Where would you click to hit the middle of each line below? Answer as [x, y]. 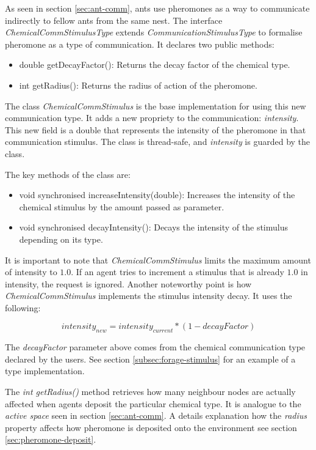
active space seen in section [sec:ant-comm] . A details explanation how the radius [156, 415]
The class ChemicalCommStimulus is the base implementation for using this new [156, 105]
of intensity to [31, 272]
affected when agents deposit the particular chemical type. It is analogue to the [153, 403]
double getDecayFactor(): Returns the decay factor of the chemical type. [155, 65]
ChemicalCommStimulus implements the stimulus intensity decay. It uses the [149, 296]
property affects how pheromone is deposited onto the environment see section [151, 427]
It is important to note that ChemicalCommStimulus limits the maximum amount [158, 260]
